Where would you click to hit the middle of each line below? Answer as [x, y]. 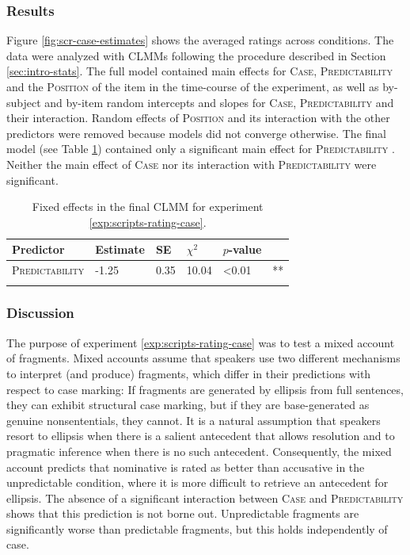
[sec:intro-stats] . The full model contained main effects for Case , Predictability [200, 71]
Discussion [40, 313]
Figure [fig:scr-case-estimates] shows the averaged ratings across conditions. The [200, 40]
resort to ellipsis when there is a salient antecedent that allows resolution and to [201, 436]
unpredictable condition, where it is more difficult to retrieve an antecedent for [197, 482]
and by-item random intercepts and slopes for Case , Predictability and [219, 102]
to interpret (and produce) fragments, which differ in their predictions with [189, 373]
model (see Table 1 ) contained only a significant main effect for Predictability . [201, 149]
